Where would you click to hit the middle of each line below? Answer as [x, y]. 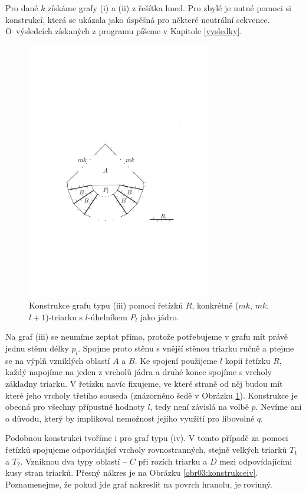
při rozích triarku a [173, 461]
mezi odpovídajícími [256, 461]
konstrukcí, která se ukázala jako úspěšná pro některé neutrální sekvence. [138, 19]
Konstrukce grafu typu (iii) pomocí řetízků [106, 305]
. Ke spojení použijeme [176, 360]
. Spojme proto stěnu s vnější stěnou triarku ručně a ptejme [186, 348]
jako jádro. [159, 316]
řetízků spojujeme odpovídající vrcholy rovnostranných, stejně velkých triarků [146, 449]
